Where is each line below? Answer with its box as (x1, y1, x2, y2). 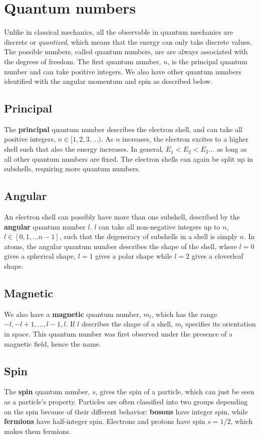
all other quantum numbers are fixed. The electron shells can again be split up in (4, 153, 253, 164)
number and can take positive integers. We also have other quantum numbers (4, 66, 241, 76)
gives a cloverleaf (191, 251, 243, 261)
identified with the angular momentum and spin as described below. (4, 76, 213, 86)
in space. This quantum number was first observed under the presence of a (4, 328, 233, 339)
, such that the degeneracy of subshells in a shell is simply (59, 231, 237, 242)
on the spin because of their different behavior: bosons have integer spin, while (4, 406, 248, 416)
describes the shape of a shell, (81, 318, 173, 329)
